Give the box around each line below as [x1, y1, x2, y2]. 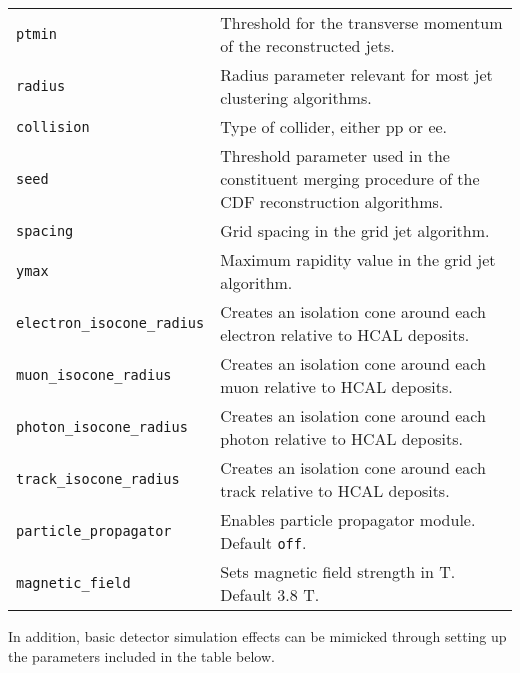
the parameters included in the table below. [8, 645, 275, 666]
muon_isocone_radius [16, 367, 172, 383]
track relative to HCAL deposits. [220, 479, 450, 502]
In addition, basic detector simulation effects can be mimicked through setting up [8, 626, 507, 646]
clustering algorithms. [220, 86, 372, 109]
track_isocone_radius [16, 471, 180, 487]
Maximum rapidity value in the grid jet [220, 248, 496, 271]
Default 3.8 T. [220, 583, 320, 606]
